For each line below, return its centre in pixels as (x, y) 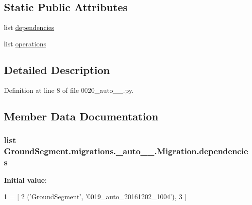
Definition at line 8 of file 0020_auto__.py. (69, 90)
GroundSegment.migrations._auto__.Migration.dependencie (126, 151)
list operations (25, 43)
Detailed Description (57, 69)
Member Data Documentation (81, 116)
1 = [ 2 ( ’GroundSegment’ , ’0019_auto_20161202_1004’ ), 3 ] (95, 196)
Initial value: (25, 180)
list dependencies (29, 27)
